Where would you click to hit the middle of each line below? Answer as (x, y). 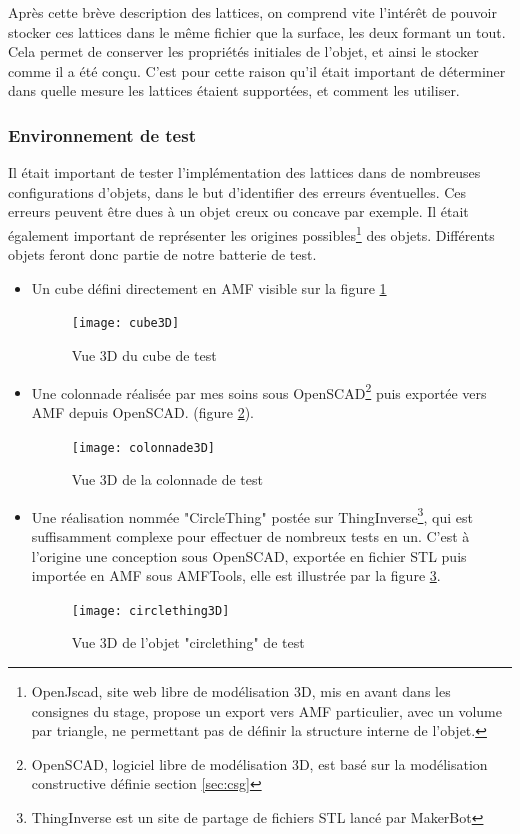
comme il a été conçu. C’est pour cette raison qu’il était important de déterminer (257, 70)
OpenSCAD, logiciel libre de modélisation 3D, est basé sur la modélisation (259, 763)
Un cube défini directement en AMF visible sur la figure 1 (209, 287)
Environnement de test (102, 134)
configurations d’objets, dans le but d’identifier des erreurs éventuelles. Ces (237, 191)
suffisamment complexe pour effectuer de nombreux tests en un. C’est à (250, 536)
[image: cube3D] (125, 323)
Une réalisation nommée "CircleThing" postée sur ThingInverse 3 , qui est (252, 515)
